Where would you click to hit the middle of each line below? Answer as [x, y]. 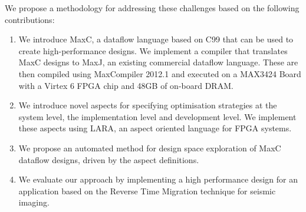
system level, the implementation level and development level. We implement [157, 116]
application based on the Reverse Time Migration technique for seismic [147, 191]
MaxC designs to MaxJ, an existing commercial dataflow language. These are [158, 62]
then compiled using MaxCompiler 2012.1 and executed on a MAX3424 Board [160, 73]
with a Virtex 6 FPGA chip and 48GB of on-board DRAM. [126, 85]
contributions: [30, 19]
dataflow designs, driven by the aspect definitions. [109, 159]
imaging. [34, 202]
